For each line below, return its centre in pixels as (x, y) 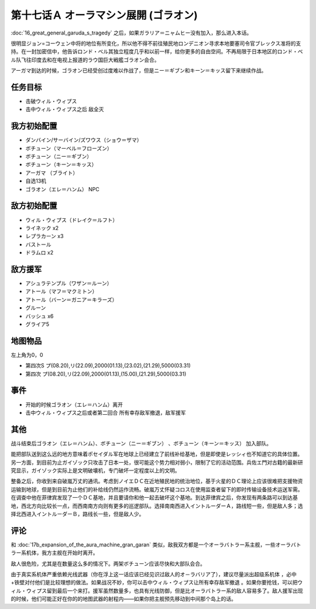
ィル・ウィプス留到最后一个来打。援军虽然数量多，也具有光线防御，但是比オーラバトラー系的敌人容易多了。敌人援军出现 (157, 590)
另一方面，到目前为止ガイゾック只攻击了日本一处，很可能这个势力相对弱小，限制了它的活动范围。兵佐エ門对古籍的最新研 (157, 462)
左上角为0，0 (27, 355)
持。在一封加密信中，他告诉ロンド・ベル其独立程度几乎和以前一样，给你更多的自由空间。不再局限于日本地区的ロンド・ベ (157, 51)
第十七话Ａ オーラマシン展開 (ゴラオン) (104, 15)
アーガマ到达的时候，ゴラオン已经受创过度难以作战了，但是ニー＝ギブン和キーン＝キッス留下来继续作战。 (139, 71)
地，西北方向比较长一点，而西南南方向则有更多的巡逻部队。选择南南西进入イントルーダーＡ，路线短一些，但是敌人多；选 (157, 505)
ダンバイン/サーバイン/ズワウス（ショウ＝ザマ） (84, 140)
